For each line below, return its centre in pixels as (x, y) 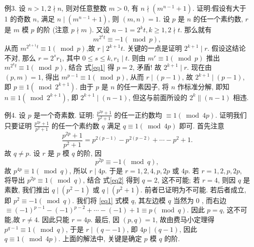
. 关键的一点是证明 (153, 48)
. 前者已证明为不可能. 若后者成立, (194, 189)
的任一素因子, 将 (143, 86)
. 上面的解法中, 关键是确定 (100, 238)
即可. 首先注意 (202, 125)
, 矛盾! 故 (147, 67)
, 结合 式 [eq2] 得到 (111, 180)
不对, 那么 (20, 57)
